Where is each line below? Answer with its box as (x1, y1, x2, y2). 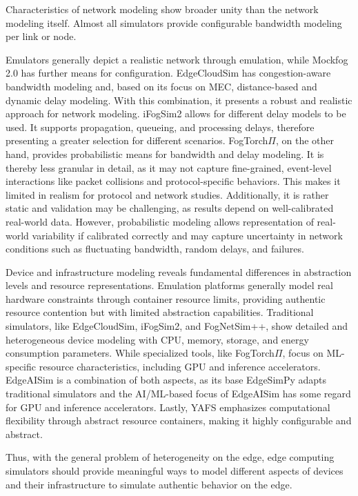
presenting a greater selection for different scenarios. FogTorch (6, 133, 268, 148)
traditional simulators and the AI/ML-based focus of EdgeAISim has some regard (6, 386, 351, 401)
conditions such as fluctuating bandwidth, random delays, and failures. (6, 241, 304, 256)
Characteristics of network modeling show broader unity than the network (6, 2, 319, 16)
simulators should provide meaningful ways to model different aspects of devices (6, 464, 344, 477)
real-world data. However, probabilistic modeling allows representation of (6, 214, 314, 228)
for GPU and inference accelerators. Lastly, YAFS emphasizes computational (6, 399, 330, 414)
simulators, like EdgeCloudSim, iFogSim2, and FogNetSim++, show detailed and (6, 319, 348, 333)
